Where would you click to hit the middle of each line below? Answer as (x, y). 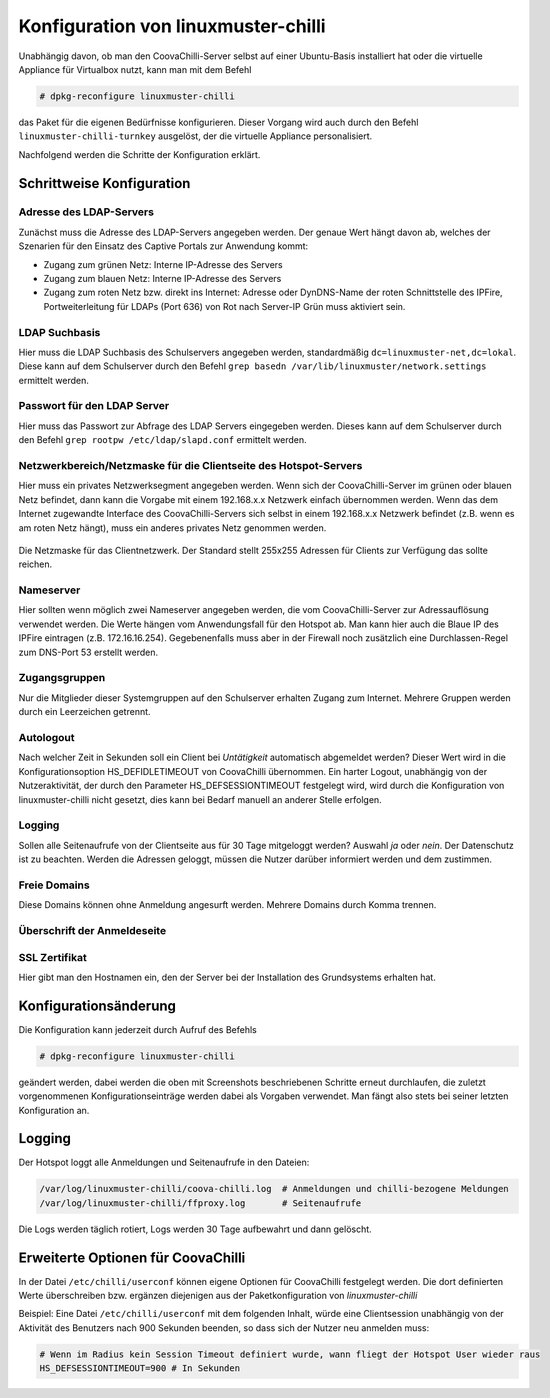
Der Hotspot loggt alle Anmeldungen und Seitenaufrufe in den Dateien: (164, 1162)
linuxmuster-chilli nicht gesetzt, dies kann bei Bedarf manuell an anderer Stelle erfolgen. (200, 799)
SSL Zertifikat (52, 957)
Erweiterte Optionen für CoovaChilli (132, 1257)
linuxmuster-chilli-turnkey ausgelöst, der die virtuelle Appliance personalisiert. (195, 136)
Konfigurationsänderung (97, 1005)
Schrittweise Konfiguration (104, 183)
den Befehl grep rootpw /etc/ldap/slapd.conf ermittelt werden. (162, 440)
